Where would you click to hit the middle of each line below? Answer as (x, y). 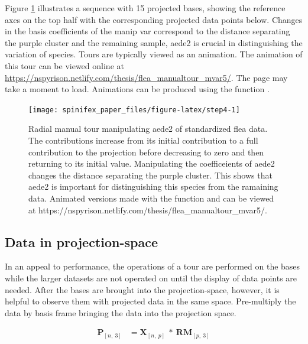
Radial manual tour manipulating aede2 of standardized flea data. (148, 129)
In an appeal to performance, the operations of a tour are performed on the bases (153, 266)
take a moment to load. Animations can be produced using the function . (137, 89)
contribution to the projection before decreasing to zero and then (146, 152)
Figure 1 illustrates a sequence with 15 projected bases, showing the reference (145, 8)
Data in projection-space (81, 241)
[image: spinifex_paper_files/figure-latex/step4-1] (134, 110)
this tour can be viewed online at (64, 65)
